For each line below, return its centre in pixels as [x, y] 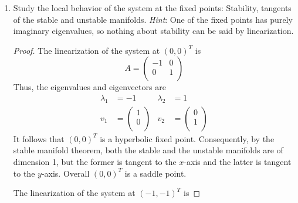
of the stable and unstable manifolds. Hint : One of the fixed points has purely [153, 19]
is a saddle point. [155, 173]
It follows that [39, 138]
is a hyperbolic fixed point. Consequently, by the [187, 138]
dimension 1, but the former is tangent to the [95, 162]
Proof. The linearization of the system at [87, 50]
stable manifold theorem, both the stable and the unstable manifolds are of [148, 150]
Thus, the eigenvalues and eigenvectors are [89, 87]
